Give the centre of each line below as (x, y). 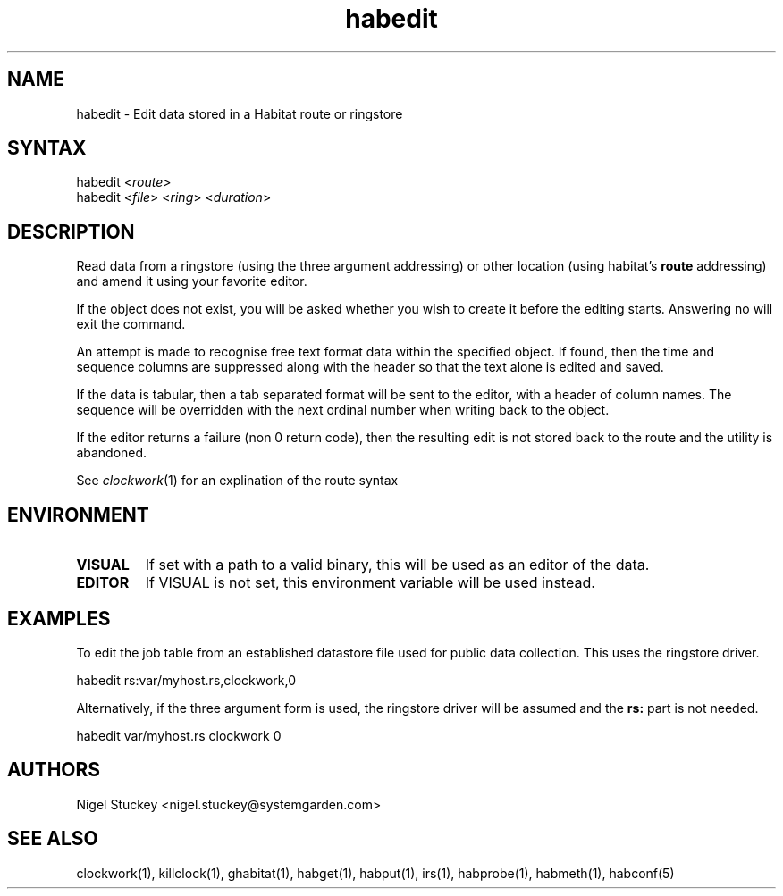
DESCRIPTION (71, 231)
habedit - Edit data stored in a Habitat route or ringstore (240, 113)
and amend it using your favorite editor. (192, 281)
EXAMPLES (59, 618)
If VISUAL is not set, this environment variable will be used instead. (370, 583)
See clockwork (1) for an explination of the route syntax (237, 481)
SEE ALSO (53, 839)
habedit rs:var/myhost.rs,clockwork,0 (186, 680)
